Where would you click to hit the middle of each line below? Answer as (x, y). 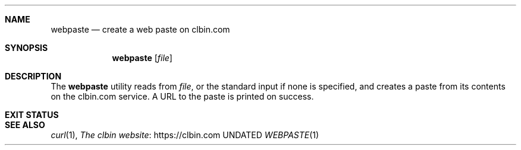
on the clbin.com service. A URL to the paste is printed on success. (182, 96)
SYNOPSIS (26, 48)
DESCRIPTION (33, 76)
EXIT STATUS (32, 115)
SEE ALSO (25, 125)
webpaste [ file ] (142, 58)
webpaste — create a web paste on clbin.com (140, 29)
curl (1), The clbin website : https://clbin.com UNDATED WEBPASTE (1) (185, 135)
